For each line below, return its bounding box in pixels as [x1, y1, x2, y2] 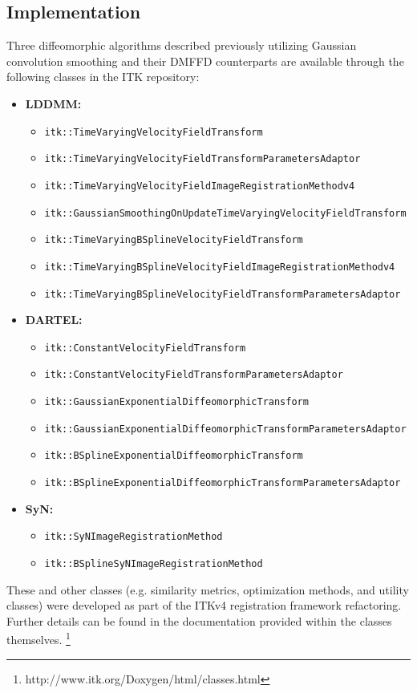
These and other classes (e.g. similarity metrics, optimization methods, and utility [6, 581, 409, 598]
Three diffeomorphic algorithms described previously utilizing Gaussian [6, 37, 357, 54]
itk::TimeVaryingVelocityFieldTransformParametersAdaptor [44, 153, 361, 165]
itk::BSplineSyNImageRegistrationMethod [44, 557, 263, 569]
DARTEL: [25, 311, 83, 328]
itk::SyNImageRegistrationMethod [44, 531, 223, 543]
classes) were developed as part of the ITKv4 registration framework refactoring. [6, 597, 402, 614]
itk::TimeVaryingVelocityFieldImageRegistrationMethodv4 [44, 180, 355, 192]
